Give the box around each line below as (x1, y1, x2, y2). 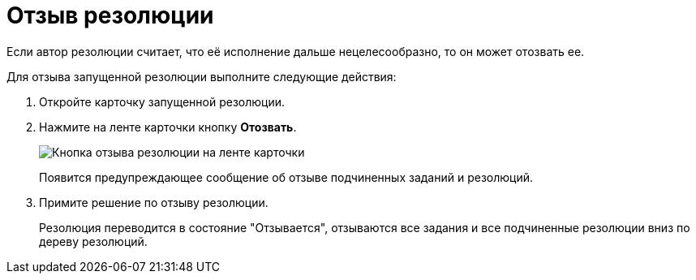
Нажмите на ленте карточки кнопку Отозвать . (39, 119, 297, 134)
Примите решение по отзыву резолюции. (39, 195, 269, 209)
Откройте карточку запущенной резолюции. (39, 94, 285, 109)
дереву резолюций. (39, 234, 148, 248)
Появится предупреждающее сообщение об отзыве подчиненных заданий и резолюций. (39, 170, 533, 184)
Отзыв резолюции (6, 2, 214, 29)
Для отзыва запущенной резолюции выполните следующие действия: (6, 69, 397, 84)
